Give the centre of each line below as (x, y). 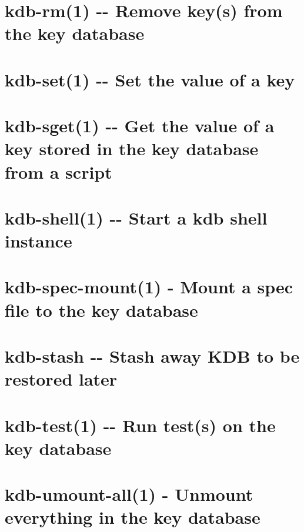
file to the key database (101, 310)
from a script (59, 171)
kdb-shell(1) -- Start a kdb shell (136, 217)
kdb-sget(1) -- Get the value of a (140, 126)
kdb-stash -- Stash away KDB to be (152, 356)
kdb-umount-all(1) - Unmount (129, 494)
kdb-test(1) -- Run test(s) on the (140, 425)
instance (39, 241)
